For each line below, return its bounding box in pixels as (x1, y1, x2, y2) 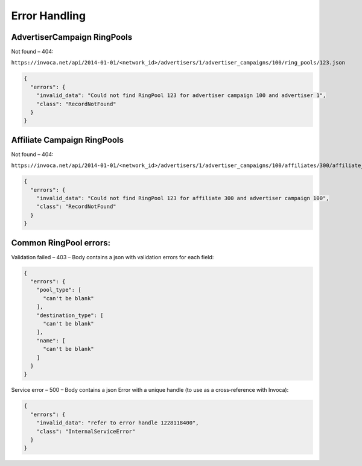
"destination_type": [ (36, 312, 104, 319)
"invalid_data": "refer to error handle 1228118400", (36, 420, 199, 426)
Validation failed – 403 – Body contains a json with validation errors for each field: (11, 253, 214, 260)
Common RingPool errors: (11, 238, 111, 248)
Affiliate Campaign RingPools (11, 134, 124, 145)
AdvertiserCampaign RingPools (11, 32, 133, 42)
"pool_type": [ (36, 286, 81, 294)
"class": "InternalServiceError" (36, 428, 136, 435)
